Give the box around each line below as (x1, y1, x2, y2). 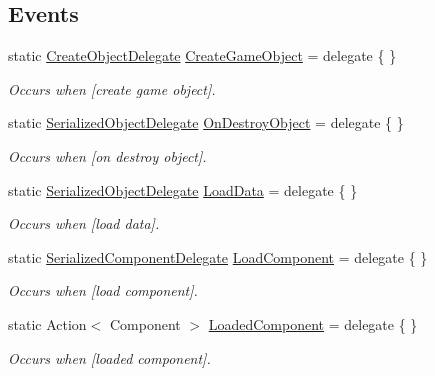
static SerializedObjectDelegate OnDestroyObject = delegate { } (8, 112, 404, 133)
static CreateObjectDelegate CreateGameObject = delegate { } (8, 45, 397, 66)
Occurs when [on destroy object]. (8, 145, 207, 166)
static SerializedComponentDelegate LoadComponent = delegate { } (8, 246, 428, 267)
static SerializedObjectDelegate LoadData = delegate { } (8, 179, 358, 200)
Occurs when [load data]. (8, 213, 160, 234)
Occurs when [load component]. (8, 280, 198, 301)
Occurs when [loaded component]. (8, 347, 211, 368)
